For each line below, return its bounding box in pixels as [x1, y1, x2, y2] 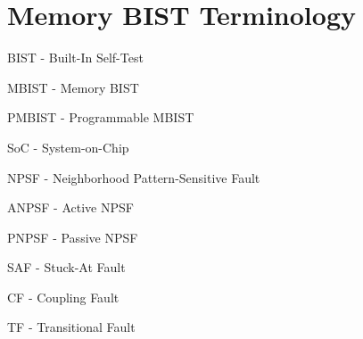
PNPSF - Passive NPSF [7, 227, 138, 246]
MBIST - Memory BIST [7, 78, 139, 96]
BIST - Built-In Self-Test [7, 48, 144, 67]
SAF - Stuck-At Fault [7, 258, 126, 277]
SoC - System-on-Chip [7, 137, 129, 156]
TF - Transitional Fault [7, 318, 136, 336]
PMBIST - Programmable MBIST [7, 108, 194, 127]
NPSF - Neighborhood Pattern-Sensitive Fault [7, 168, 260, 186]
